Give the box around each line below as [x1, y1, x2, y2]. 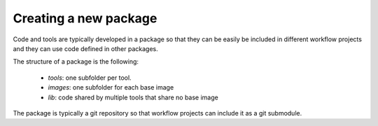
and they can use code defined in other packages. [13, 44, 158, 52]
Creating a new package [13, 10, 157, 26]
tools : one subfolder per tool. [48, 73, 132, 82]
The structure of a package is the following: [13, 57, 139, 66]
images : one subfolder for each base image [48, 83, 174, 92]
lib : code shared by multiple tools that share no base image [48, 93, 218, 101]
